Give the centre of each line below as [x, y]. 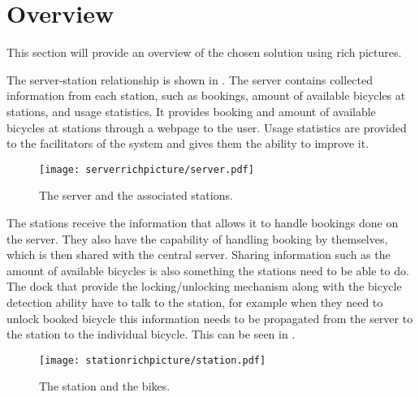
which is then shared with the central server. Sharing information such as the [199, 255]
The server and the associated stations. [136, 195]
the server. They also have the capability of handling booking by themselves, [197, 238]
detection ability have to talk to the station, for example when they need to [195, 302]
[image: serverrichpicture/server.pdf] [147, 169]
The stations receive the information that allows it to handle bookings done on [203, 222]
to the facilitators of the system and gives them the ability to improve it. [188, 143]
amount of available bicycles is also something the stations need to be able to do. [208, 270]
